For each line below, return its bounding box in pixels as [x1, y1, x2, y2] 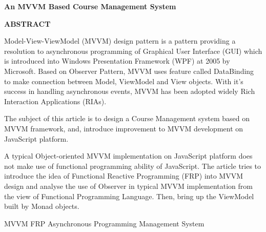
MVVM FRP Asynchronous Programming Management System [4, 218, 204, 228]
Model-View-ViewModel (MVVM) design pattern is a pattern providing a [4, 35, 236, 46]
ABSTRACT [4, 18, 51, 29]
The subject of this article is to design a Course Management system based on [4, 113, 250, 124]
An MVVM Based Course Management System [4, 1, 176, 11]
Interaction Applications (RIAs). [4, 95, 107, 106]
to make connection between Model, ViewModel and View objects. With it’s [4, 75, 243, 86]
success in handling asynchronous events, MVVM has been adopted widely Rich [4, 86, 255, 96]
